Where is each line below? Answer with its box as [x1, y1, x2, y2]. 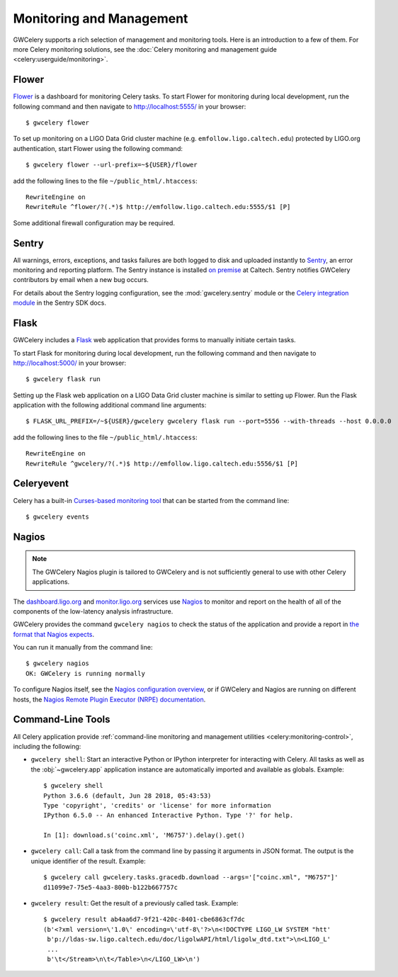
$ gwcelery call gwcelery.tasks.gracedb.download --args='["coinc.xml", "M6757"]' [43, 874, 339, 881]
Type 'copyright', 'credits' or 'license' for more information [43, 801, 272, 809]
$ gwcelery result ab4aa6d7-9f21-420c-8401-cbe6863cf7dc [43, 915, 246, 924]
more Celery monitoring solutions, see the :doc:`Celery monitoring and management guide [13, 45, 278, 53]
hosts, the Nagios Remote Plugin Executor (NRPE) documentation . [13, 695, 206, 704]
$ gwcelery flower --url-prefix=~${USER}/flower [25, 161, 198, 169]
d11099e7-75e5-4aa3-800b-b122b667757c [43, 883, 178, 891]
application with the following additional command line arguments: [13, 401, 207, 410]
